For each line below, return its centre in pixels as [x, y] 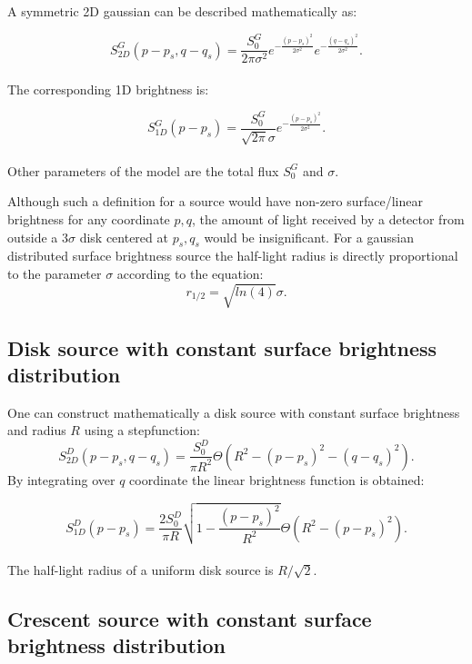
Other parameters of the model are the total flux [143, 170]
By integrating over [61, 479]
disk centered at [124, 237]
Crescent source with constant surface [190, 618]
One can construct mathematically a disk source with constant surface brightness [234, 412]
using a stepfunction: [142, 430]
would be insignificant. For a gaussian [309, 237]
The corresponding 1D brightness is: [108, 89]
